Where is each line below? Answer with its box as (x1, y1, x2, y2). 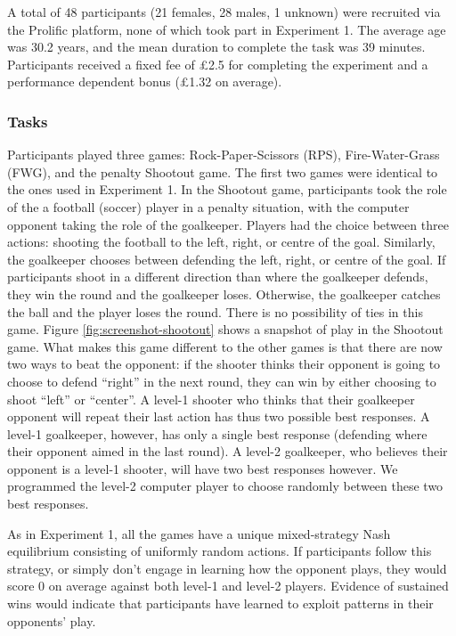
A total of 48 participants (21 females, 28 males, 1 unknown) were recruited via (7, 3, 441, 20)
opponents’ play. (7, 611, 96, 630)
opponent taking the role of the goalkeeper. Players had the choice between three (7, 215, 449, 233)
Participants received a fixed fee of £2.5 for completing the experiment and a (7, 54, 428, 73)
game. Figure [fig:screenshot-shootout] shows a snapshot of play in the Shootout (7, 320, 444, 338)
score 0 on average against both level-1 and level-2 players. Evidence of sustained (7, 576, 449, 595)
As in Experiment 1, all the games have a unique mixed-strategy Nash (7, 524, 391, 542)
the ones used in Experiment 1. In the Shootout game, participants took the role (7, 180, 447, 199)
